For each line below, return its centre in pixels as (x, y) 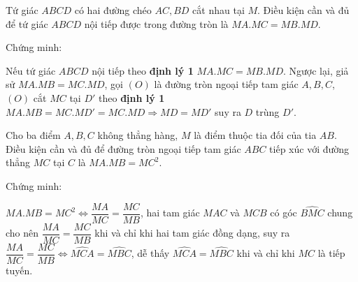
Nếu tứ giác (31, 70)
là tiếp (331, 253)
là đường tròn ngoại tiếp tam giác (226, 84)
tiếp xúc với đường (309, 148)
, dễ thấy (150, 253)
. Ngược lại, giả (316, 70)
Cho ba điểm (33, 135)
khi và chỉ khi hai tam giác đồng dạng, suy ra (192, 233)
